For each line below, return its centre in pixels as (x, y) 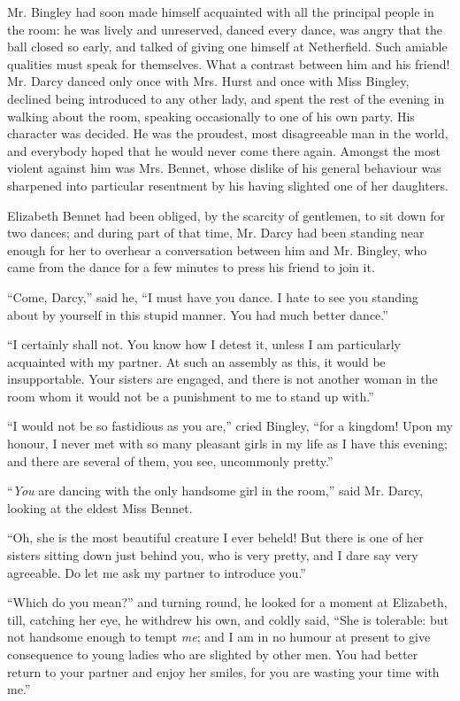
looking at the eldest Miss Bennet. (100, 507)
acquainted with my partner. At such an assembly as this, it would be (196, 361)
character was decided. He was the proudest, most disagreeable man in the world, (228, 133)
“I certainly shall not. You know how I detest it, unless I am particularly (204, 344)
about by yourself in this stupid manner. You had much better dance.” (198, 314)
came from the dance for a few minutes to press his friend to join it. (191, 267)
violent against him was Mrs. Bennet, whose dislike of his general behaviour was (224, 168)
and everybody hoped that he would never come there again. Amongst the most (224, 150)
